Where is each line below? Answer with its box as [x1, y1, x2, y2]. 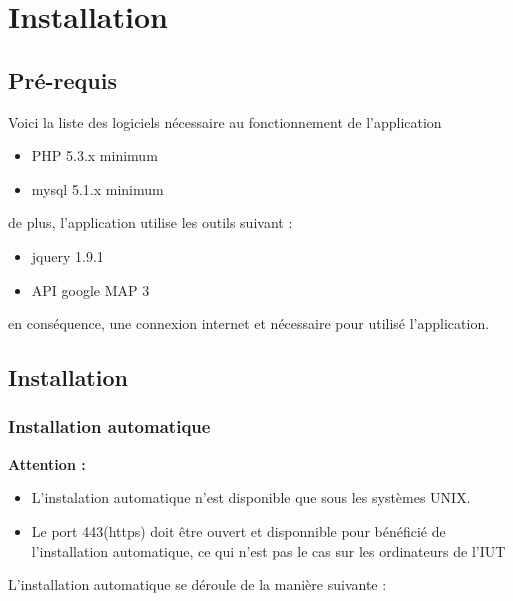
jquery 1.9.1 [31, 245, 104, 266]
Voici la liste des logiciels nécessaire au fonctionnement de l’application [8, 111, 442, 132]
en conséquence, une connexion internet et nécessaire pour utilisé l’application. [8, 313, 490, 334]
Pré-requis [8, 64, 117, 95]
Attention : [8, 453, 86, 474]
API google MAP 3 [31, 279, 150, 300]
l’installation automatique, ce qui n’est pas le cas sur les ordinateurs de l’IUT [31, 540, 506, 561]
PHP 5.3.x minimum [31, 145, 158, 166]
